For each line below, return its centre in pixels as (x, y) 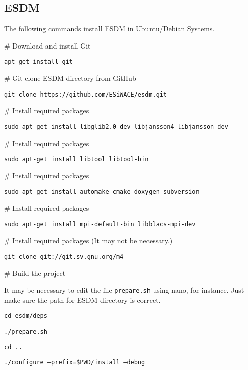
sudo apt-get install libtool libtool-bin (77, 159)
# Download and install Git (47, 45)
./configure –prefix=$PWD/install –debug (75, 363)
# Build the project (35, 273)
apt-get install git (39, 62)
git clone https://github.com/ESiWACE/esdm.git (86, 94)
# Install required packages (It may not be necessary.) (88, 240)
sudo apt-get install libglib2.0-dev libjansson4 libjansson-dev (116, 127)
